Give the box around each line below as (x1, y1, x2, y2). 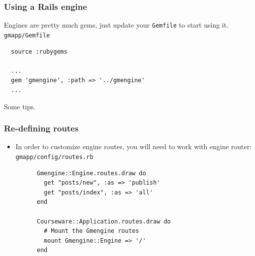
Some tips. (4, 101, 35, 111)
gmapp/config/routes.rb (15, 153, 94, 160)
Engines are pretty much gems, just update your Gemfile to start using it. (4, 20, 229, 30)
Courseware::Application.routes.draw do (36, 218, 171, 225)
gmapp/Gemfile (4, 32, 50, 39)
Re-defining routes (4, 122, 79, 134)
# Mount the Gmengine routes (44, 227, 139, 235)
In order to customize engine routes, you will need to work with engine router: (15, 141, 252, 152)
